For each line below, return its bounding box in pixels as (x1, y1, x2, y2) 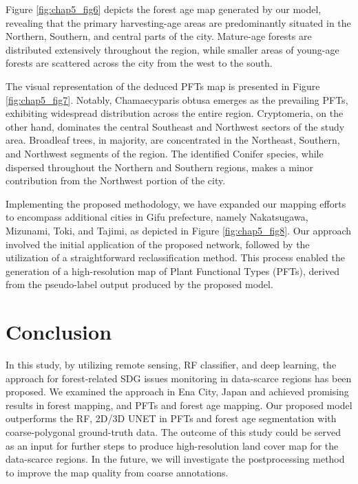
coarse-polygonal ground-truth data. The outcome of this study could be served (6, 424, 341, 439)
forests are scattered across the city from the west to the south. (6, 56, 273, 70)
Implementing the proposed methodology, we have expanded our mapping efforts (6, 196, 346, 210)
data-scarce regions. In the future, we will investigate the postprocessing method (6, 452, 345, 466)
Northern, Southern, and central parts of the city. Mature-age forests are (6, 29, 312, 43)
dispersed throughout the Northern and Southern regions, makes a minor (6, 159, 314, 174)
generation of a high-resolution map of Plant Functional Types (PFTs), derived (6, 263, 339, 278)
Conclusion (6, 318, 112, 346)
